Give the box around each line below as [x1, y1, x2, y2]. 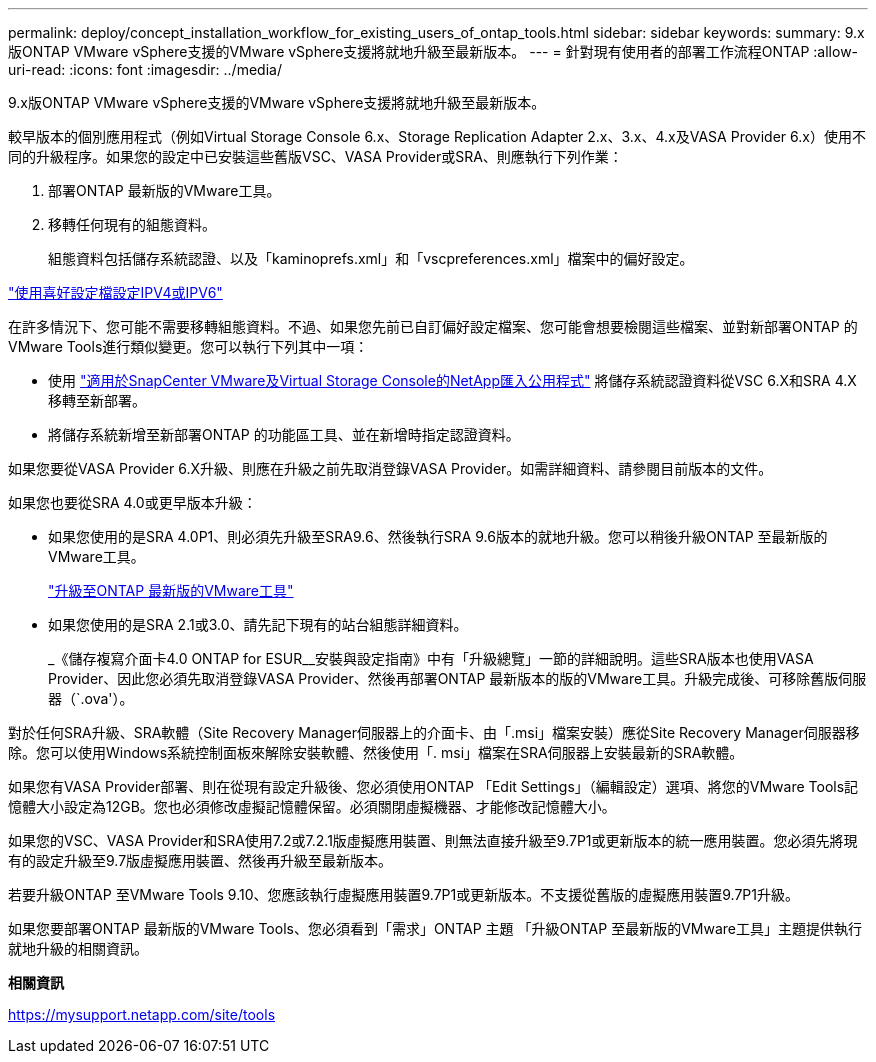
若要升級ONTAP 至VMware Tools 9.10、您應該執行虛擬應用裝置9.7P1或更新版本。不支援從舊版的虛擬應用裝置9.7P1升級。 [8, 886, 799, 903]
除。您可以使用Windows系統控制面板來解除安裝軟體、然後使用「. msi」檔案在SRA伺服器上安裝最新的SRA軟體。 [8, 744, 744, 761]
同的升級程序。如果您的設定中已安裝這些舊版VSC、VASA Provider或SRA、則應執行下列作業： [8, 148, 623, 165]
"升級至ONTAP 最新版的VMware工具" [48, 582, 294, 599]
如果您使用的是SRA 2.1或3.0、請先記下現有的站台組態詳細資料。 [48, 616, 468, 633]
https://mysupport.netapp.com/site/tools [8, 1006, 276, 1023]
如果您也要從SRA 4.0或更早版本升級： [8, 494, 257, 511]
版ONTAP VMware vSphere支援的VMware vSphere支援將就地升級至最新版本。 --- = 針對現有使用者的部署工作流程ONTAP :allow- [8, 43, 859, 60]
